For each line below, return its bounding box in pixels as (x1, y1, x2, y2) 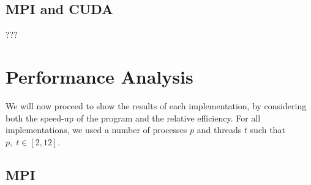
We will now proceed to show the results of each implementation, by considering (6, 99, 307, 112)
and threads (197, 123, 242, 136)
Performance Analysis (6, 63, 193, 89)
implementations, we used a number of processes (6, 123, 187, 136)
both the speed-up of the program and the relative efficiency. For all (6, 111, 261, 124)
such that (250, 123, 285, 136)
